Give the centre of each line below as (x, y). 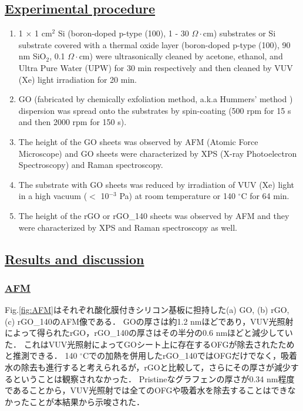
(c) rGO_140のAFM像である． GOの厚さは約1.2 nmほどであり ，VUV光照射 (149, 321)
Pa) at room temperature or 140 (177, 196)
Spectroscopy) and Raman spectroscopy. (91, 165)
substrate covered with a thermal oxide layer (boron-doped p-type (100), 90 (154, 44)
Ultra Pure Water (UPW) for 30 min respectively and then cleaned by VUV (156, 67)
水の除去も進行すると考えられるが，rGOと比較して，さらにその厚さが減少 (148, 367)
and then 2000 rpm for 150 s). (73, 122)
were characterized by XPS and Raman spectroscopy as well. (128, 227)
